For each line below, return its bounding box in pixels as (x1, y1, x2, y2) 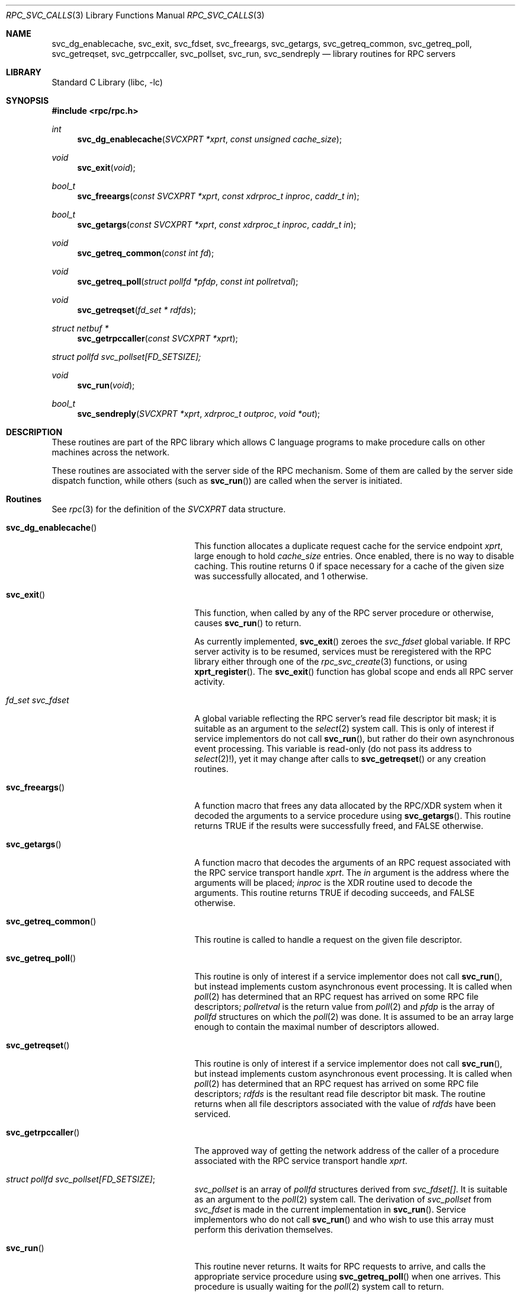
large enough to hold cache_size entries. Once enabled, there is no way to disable (194, 551, 514, 561)
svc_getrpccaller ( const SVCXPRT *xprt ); (77, 333, 238, 343)
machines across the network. (52, 447, 169, 457)
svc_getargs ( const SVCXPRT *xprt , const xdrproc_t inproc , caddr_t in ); (77, 219, 357, 229)
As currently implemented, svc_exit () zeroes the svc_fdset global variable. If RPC (194, 636, 511, 646)
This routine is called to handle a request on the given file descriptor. (194, 934, 462, 945)
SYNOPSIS (6, 95, 49, 106)
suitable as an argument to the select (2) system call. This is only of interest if (194, 723, 495, 733)
